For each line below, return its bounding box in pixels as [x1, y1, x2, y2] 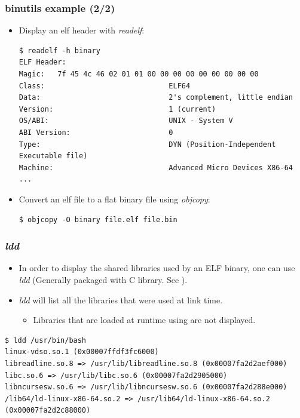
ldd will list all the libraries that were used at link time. [19, 293, 223, 306]
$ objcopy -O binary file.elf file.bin [19, 215, 177, 224]
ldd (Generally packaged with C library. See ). [19, 273, 188, 285]
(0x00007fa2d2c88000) [5, 406, 91, 415]
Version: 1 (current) [19, 105, 216, 113]
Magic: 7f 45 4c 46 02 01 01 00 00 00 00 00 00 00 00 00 [19, 70, 259, 78]
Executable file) [19, 152, 88, 161]
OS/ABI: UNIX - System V [19, 116, 233, 125]
